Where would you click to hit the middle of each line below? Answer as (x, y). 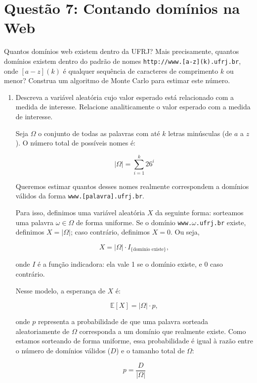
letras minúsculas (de (200, 133)
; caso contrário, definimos (110, 232)
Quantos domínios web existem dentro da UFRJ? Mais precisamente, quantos (122, 51)
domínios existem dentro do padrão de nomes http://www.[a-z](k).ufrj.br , (123, 61)
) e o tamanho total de (150, 350)
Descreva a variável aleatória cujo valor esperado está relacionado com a (125, 97)
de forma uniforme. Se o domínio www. (134, 222)
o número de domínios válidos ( (63, 350)
